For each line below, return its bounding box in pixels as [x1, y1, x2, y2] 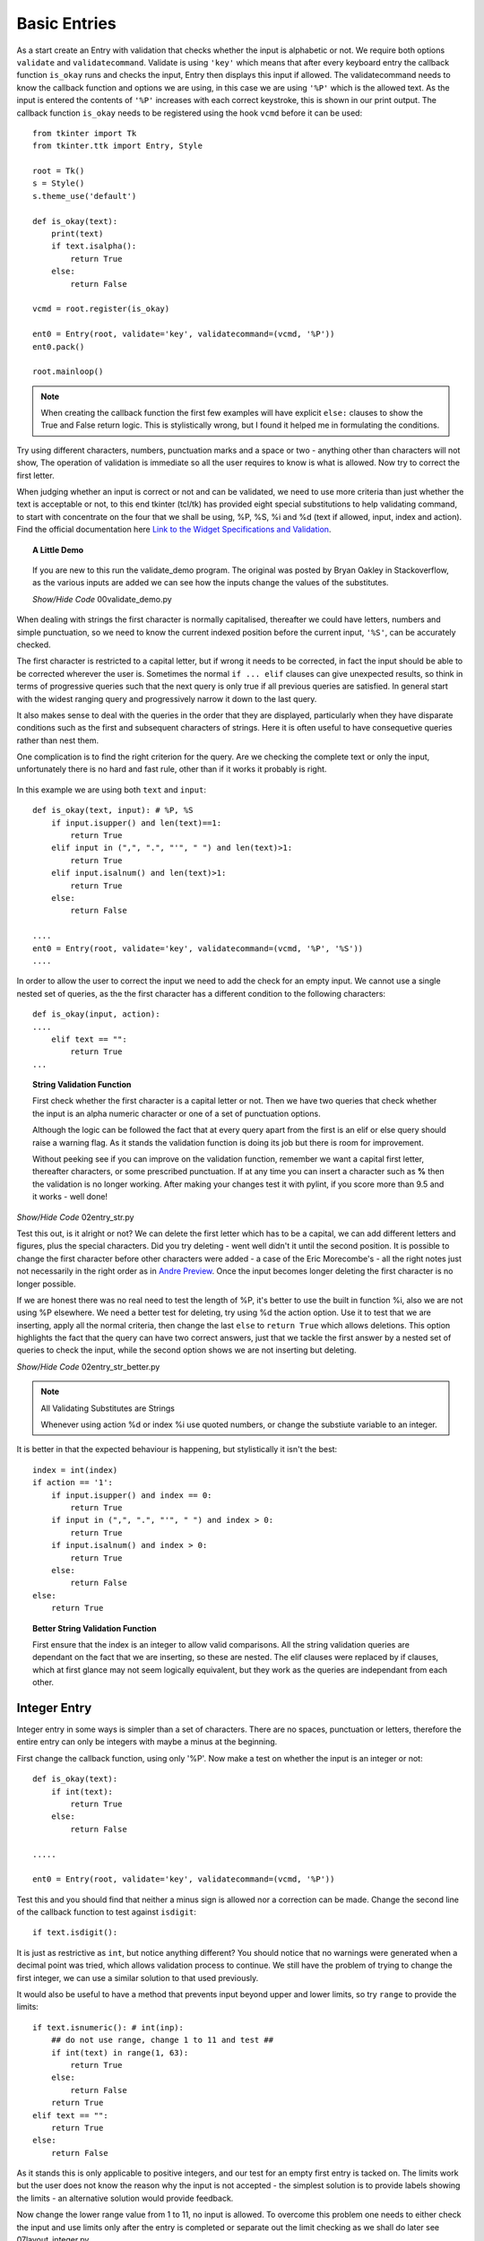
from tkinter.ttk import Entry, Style [32, 141, 203, 151]
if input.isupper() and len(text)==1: [50, 818, 222, 828]
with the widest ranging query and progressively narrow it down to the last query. [16, 693, 317, 704]
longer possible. [16, 1278, 76, 1289]
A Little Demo [32, 544, 84, 555]
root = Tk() [32, 166, 85, 177]
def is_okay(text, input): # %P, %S [32, 805, 194, 816]
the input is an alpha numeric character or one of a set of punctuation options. [32, 1108, 322, 1119]
